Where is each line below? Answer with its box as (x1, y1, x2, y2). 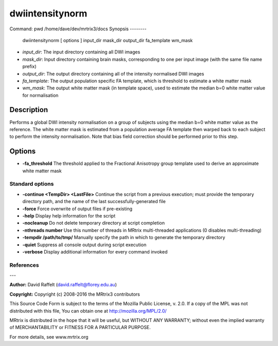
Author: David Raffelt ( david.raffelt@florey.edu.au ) (9, 282, 117, 288)
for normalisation (22, 92, 59, 98)
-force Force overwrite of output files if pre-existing (22, 206, 132, 212)
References (9, 261, 39, 268)
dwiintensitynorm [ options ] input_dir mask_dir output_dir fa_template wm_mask (22, 37, 193, 43)
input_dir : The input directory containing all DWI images (22, 49, 141, 55)
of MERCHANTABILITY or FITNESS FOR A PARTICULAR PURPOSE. (9, 324, 151, 331)
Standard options (9, 180, 54, 188)
